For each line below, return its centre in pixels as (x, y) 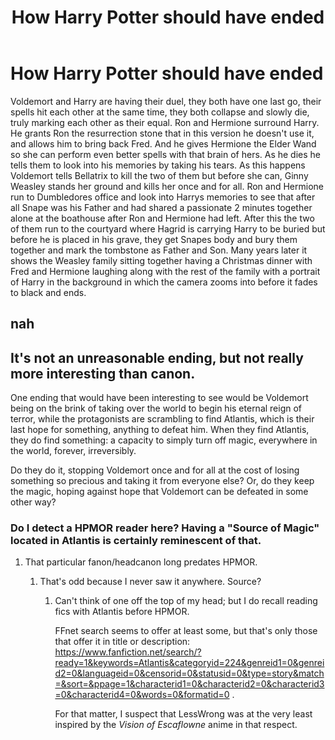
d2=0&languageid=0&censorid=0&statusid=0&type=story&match (189, 673)
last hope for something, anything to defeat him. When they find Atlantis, (160, 430)
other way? (33, 502)
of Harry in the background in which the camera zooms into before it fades (164, 282)
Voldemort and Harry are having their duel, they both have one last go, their (166, 101)
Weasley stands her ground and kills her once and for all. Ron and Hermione (167, 186)
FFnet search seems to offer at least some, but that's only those (186, 631)
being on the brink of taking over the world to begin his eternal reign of (156, 408)
